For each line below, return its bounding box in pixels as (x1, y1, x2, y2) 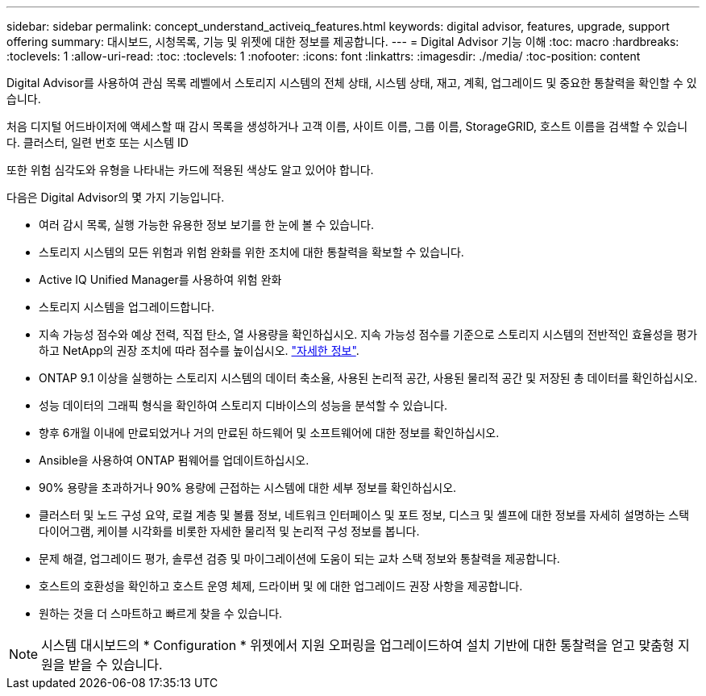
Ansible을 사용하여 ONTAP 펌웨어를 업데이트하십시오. (39, 453, 309, 467)
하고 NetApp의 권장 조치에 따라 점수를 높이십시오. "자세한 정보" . (39, 344, 359, 357)
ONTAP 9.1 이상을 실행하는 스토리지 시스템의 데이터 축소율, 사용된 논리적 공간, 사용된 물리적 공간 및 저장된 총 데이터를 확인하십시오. (39, 371, 698, 385)
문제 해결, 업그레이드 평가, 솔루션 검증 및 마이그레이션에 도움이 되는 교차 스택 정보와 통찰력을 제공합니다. (39, 552, 560, 565)
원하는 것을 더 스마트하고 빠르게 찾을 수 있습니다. (39, 606, 283, 620)
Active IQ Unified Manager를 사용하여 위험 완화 (39, 273, 282, 286)
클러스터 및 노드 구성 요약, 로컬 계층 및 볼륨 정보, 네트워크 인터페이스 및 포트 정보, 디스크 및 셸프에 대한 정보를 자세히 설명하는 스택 (39, 508, 690, 522)
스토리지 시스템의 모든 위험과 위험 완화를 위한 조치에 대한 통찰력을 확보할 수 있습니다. (39, 245, 464, 259)
